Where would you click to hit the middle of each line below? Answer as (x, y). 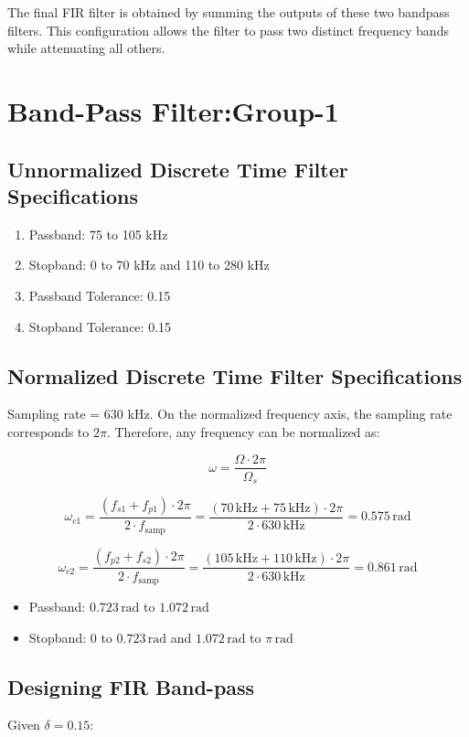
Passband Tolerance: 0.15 (100, 295)
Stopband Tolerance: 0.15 (100, 326)
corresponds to (48, 431)
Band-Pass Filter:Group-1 (173, 110)
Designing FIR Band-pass (131, 686)
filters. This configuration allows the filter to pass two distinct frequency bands (228, 30)
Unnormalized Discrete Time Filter (178, 169)
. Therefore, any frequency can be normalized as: (243, 431)
